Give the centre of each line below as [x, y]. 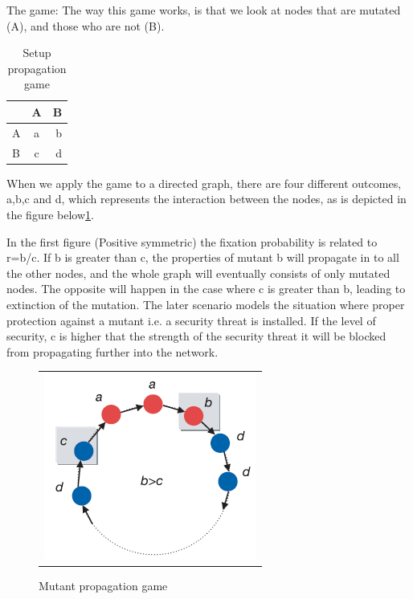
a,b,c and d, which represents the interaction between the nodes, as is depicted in [206, 199]
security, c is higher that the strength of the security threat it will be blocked [196, 336]
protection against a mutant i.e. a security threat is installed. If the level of [191, 320]
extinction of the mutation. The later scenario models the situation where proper [206, 304]
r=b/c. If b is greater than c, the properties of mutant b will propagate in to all [203, 257]
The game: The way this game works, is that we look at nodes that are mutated [204, 10]
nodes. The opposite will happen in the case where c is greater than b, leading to [206, 289]
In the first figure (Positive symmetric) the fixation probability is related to [192, 241]
